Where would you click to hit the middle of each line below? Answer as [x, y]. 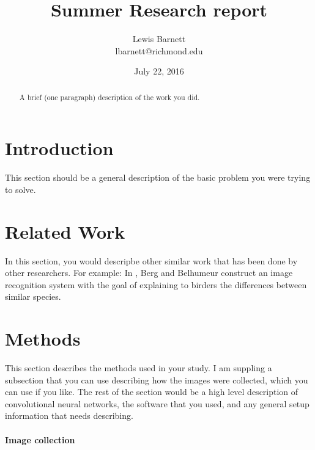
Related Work [65, 231]
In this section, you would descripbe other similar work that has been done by [151, 260]
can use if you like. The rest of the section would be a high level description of [152, 392]
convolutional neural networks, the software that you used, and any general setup [157, 403]
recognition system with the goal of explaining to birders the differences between [156, 284]
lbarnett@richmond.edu [159, 50]
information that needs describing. [69, 416]
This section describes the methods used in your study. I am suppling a [139, 368]
